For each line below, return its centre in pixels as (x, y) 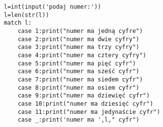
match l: (18, 23)
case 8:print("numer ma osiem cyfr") (79, 87)
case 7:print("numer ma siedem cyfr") (80, 79)
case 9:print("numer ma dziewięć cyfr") (84, 96)
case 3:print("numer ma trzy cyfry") (79, 47)
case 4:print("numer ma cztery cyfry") (82, 55)
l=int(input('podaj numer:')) (53, 7)
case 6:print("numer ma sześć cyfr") (79, 71)
